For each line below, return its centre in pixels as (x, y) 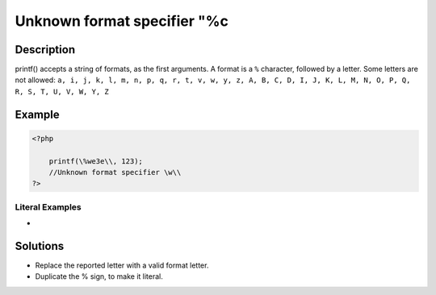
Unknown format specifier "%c (122, 21)
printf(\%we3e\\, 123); (96, 161)
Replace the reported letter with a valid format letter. (122, 265)
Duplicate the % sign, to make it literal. (99, 276)
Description (45, 50)
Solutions (40, 246)
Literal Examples (48, 207)
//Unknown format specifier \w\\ (115, 172)
